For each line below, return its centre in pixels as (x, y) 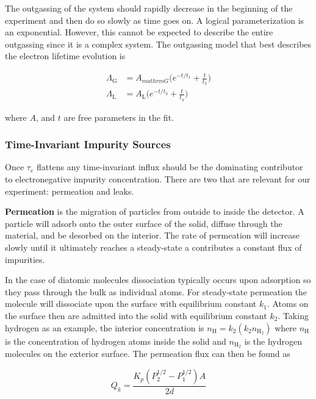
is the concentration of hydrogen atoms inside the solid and (116, 341)
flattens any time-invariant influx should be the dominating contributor (170, 167)
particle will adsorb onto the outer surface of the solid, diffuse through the (144, 223)
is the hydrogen (273, 341)
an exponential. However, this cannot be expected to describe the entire (139, 32)
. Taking (293, 315)
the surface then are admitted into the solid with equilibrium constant (136, 315)
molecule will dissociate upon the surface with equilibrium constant (131, 304)
